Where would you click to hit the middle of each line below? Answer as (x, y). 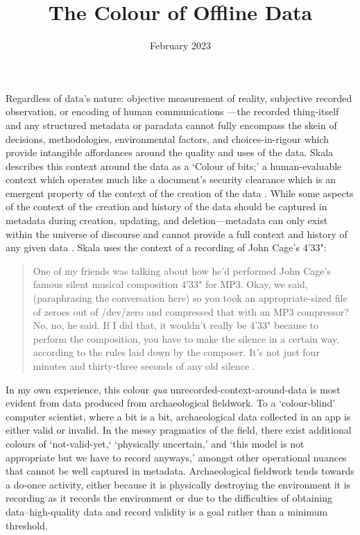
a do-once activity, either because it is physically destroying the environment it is (178, 484)
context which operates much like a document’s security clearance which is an (171, 179)
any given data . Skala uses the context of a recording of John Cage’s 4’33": (166, 247)
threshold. (27, 525)
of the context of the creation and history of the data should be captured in (166, 206)
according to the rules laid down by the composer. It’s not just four (176, 352)
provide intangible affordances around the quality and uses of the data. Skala (170, 152)
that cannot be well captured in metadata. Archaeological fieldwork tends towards (180, 471)
